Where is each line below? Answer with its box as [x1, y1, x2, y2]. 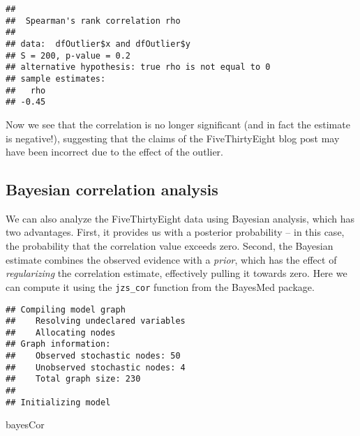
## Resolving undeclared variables [6, 316, 186, 326]
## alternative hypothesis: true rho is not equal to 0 [6, 62, 271, 73]
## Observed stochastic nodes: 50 [6, 351, 181, 361]
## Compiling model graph [6, 304, 126, 315]
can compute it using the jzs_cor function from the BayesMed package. [6, 279, 315, 294]
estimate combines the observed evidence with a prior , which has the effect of [6, 252, 337, 266]
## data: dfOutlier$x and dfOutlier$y [6, 38, 190, 49]
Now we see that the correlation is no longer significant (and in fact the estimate [6, 116, 350, 131]
